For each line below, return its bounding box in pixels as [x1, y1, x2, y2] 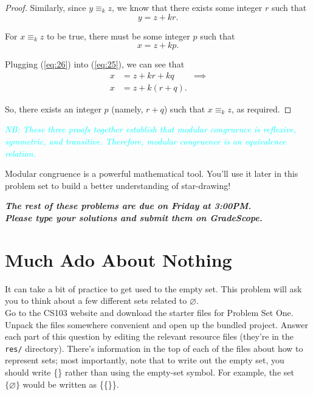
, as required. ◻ [231, 102, 292, 115]
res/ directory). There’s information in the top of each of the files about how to [5, 342, 303, 354]
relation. [5, 146, 36, 159]
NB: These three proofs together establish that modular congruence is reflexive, [5, 123, 297, 136]
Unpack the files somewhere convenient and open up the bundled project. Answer [5, 318, 308, 331]
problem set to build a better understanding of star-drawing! [5, 179, 231, 191]
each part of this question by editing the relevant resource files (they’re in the [5, 330, 294, 343]
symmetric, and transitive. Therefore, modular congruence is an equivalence [5, 135, 286, 148]
